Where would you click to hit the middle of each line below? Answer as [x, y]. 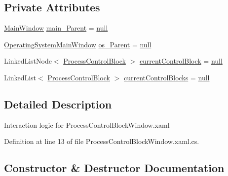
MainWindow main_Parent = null [56, 28]
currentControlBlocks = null [167, 77]
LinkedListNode [28, 61]
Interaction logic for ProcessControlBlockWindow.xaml [87, 124]
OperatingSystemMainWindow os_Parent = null [78, 44]
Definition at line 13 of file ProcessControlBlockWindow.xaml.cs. [102, 141]
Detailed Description [58, 104]
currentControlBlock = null [181, 61]
